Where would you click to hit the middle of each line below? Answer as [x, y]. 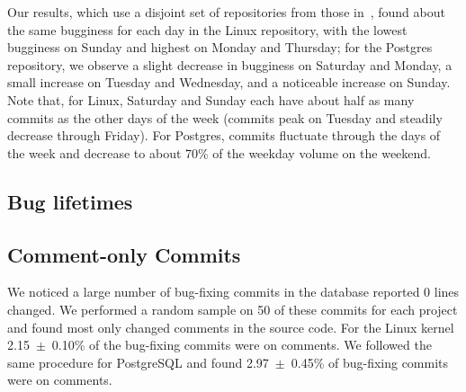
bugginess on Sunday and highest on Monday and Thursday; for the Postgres [220, 47]
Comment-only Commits [124, 254]
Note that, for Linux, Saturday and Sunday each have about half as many [211, 99]
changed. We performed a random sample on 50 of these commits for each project [233, 309]
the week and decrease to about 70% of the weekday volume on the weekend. [219, 152]
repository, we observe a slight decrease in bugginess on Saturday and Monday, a [230, 64]
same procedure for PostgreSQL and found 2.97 [138, 362]
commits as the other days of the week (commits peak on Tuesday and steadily [225, 117]
